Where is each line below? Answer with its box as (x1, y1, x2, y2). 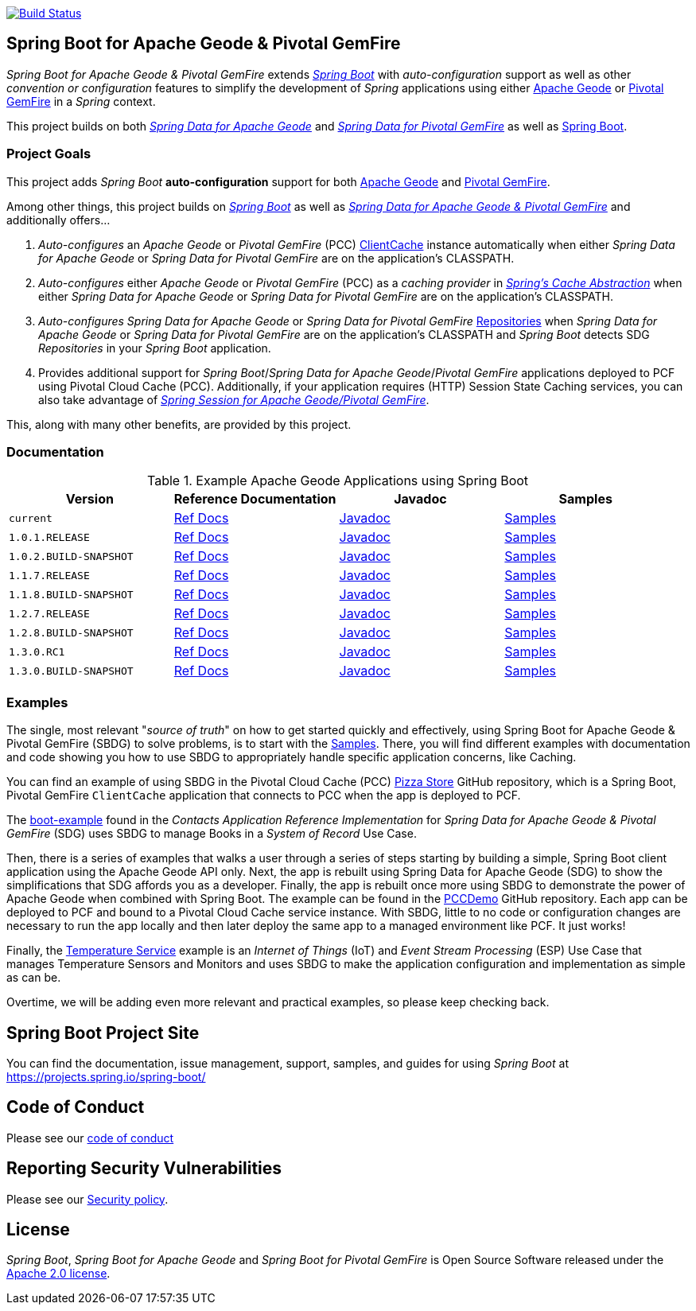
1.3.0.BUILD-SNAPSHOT (9, 664, 134, 677)
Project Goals (6, 146, 91, 162)
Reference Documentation (173, 491, 336, 508)
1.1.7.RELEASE (9, 569, 90, 582)
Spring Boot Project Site (6, 1022, 200, 1043)
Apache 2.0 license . (6, 1266, 111, 1281)
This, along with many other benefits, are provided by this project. (6, 417, 352, 431)
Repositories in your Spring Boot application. (38, 340, 271, 355)
